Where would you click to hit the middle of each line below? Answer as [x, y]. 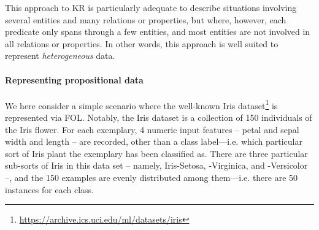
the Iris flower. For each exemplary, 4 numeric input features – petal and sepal [152, 129]
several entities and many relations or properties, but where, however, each [146, 19]
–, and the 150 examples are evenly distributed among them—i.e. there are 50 [152, 177]
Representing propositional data [74, 79]
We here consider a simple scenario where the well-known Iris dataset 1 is [141, 104]
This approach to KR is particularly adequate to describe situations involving [151, 7]
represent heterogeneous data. [60, 56]
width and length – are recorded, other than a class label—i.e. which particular [154, 141]
